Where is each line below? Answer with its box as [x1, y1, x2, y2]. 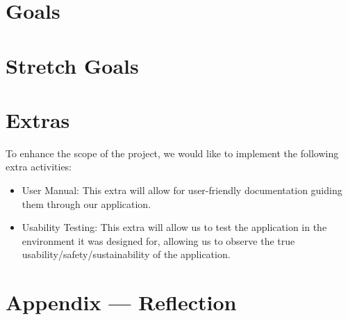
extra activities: [6, 159, 72, 174]
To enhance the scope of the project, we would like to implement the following [6, 145, 339, 160]
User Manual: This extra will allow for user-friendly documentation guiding [22, 183, 342, 198]
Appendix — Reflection [6, 288, 237, 317]
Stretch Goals [6, 51, 139, 79]
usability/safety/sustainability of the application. [22, 247, 231, 262]
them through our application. [22, 196, 151, 211]
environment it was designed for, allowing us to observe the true [22, 233, 295, 248]
